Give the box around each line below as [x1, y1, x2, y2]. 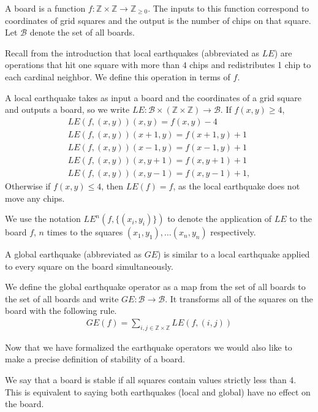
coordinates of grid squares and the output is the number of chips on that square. [5, 13, 311, 26]
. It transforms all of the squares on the [165, 292, 313, 305]
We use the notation [5, 212, 81, 225]
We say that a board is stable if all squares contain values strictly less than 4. [5, 373, 297, 386]
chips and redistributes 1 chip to [189, 58, 311, 71]
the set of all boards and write [5, 292, 119, 305]
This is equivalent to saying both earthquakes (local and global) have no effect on [5, 385, 311, 398]
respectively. [210, 226, 256, 238]
